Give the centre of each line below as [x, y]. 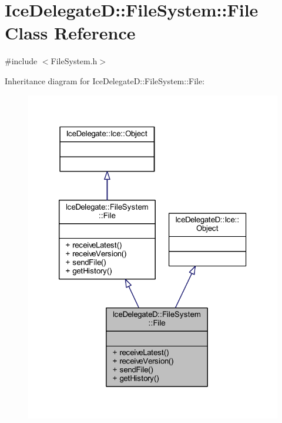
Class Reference [70, 33]
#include [21, 61]
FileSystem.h [74, 61]
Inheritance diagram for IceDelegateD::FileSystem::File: [105, 80]
